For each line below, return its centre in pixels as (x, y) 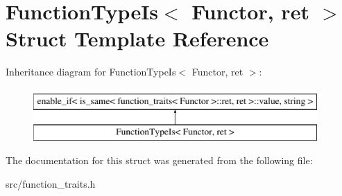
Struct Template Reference (137, 38)
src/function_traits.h (51, 183)
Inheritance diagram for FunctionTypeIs (91, 72)
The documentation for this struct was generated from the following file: (159, 160)
